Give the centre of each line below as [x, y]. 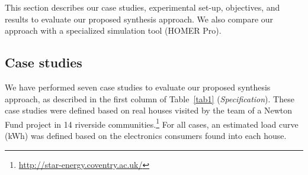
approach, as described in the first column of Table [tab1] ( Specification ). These [150, 98]
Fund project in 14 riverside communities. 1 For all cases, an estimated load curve [152, 123]
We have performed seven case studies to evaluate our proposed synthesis [138, 87]
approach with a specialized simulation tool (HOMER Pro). [113, 30]
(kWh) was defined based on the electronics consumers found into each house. [146, 136]
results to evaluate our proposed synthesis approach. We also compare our [139, 19]
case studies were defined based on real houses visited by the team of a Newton [149, 110]
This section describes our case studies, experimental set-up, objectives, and [142, 7]
